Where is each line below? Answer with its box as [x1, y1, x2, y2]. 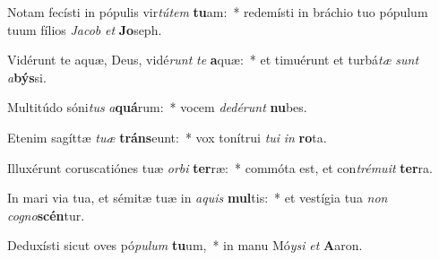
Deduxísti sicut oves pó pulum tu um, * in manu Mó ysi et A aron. [7, 236, 363, 255]
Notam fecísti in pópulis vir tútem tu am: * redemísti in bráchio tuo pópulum [7, 3, 428, 21]
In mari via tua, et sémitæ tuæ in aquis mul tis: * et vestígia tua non [7, 188, 388, 207]
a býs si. [7, 67, 47, 86]
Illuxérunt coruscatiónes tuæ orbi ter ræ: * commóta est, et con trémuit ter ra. [7, 158, 433, 177]
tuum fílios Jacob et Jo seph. [7, 20, 162, 39]
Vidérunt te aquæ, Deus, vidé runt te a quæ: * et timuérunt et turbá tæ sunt [7, 50, 419, 69]
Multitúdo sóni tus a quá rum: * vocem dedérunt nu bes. [7, 98, 307, 117]
